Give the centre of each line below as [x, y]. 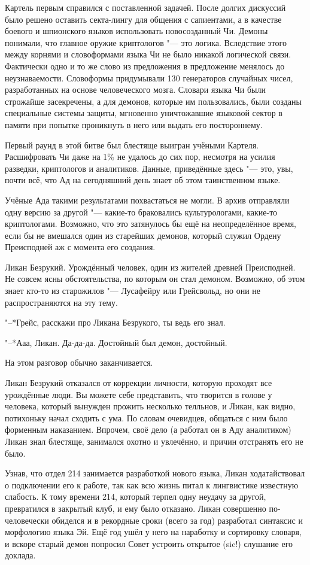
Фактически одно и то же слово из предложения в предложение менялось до [145, 66]
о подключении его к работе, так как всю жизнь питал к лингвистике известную [152, 484]
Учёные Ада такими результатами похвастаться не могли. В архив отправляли [147, 200]
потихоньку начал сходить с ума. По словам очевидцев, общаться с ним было [146, 417]
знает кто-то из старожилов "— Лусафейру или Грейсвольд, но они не [133, 291]
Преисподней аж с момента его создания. [80, 247]
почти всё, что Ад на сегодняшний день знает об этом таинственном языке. [143, 180]
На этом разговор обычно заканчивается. [79, 362]
